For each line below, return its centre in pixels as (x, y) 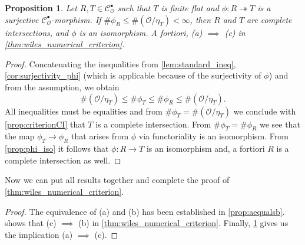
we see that (280, 124)
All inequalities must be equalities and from (84, 111)
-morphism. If (76, 19)
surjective (22, 19)
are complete (269, 19)
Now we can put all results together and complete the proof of (117, 180)
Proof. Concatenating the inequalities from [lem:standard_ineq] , (120, 63)
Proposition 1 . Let (41, 8)
